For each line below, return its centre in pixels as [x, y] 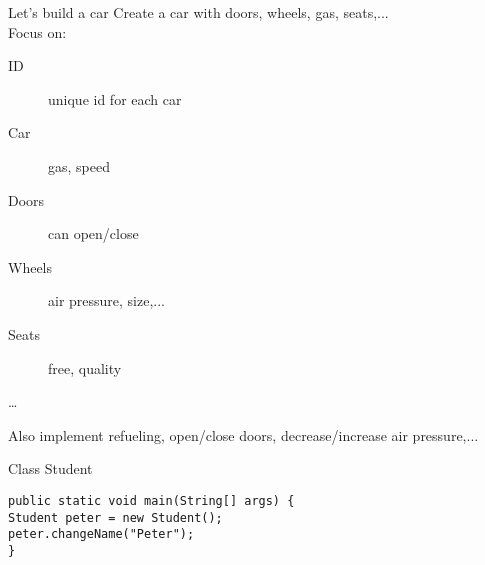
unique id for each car [115, 98]
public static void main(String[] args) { [151, 500]
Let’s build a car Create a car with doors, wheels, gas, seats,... [198, 12]
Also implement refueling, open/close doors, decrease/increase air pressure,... [243, 434]
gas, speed [79, 165]
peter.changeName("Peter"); [101, 534]
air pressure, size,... [107, 300]
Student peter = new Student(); [115, 517]
